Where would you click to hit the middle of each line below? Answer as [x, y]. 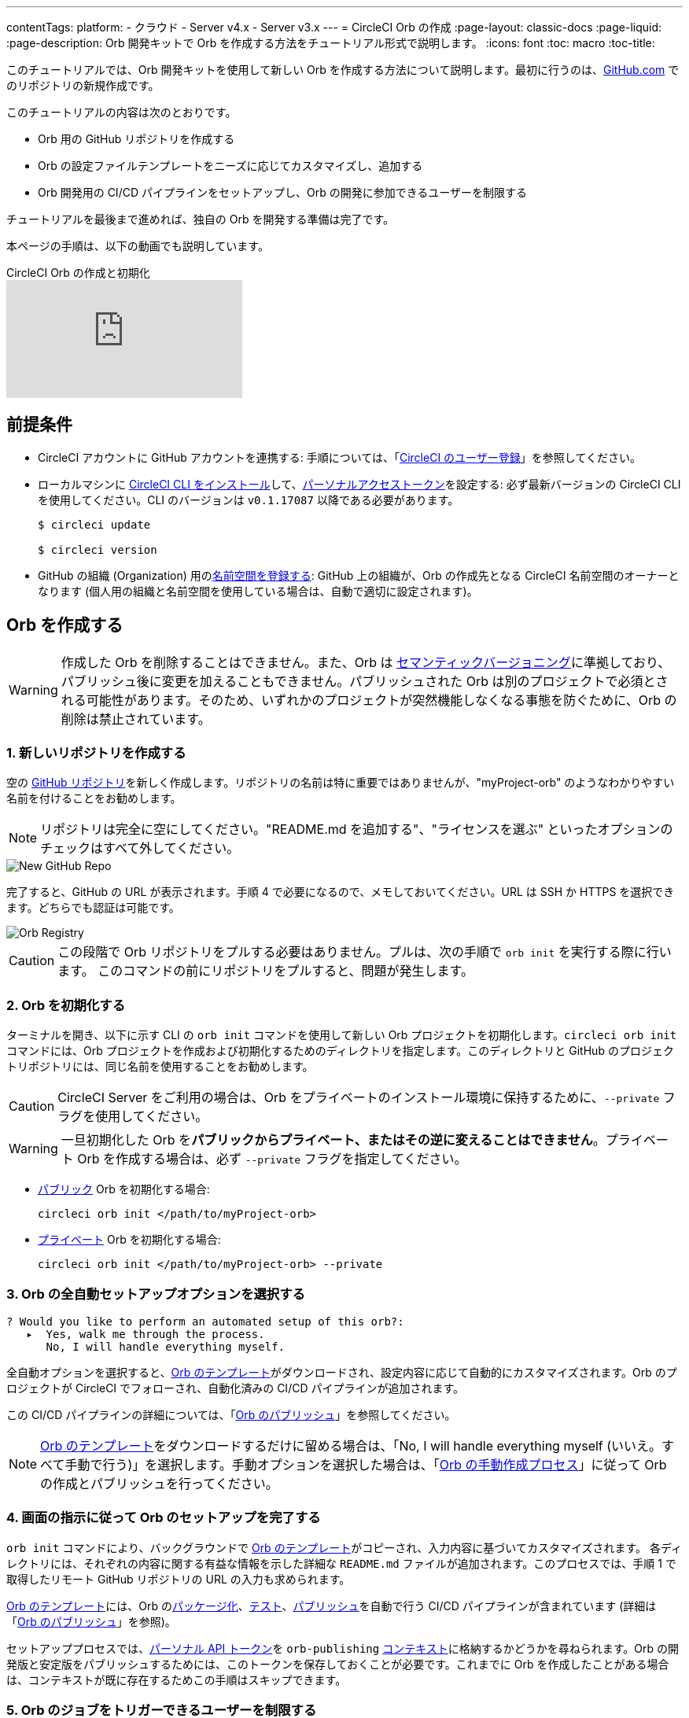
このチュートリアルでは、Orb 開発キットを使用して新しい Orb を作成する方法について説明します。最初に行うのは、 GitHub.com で [343, 70]
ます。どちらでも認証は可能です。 [93, 908]
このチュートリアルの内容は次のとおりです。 [122, 112]
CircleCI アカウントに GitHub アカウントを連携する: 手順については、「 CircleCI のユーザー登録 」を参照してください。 [339, 457]
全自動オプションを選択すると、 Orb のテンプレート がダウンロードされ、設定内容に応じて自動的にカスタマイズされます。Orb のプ [342, 1372]
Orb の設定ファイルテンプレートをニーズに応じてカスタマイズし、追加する [230, 166]
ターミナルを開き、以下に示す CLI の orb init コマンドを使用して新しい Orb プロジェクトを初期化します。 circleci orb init [342, 1035]
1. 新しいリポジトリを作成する [96, 753]
